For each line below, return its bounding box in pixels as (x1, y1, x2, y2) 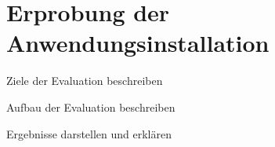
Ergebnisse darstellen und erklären (6, 125, 172, 141)
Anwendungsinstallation (6, 27, 270, 59)
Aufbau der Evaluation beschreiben (6, 98, 175, 115)
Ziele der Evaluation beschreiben (6, 72, 163, 89)
